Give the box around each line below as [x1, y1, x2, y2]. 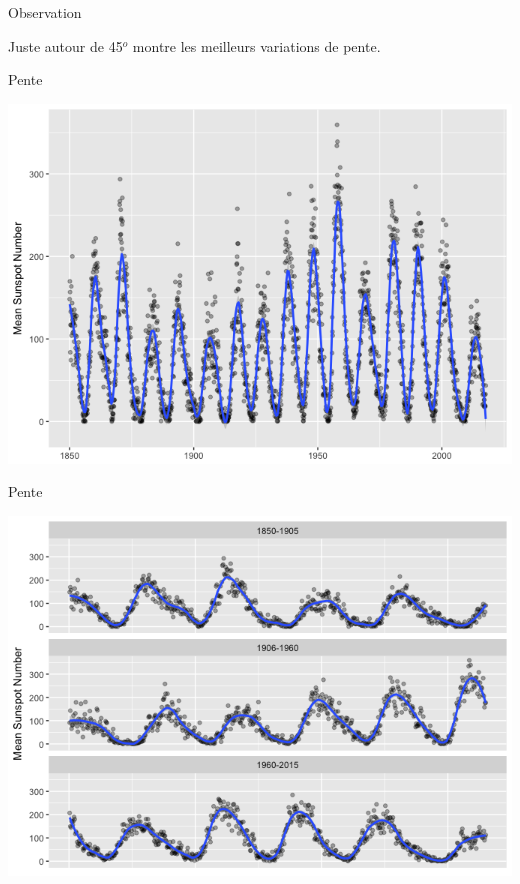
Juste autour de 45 [8, 35, 123, 56]
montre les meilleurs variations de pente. [132, 35, 381, 56]
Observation [8, 2, 82, 22]
